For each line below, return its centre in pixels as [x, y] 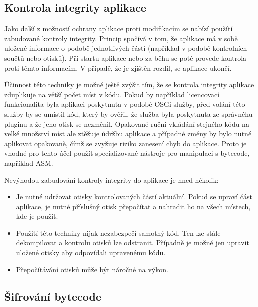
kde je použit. [37, 216]
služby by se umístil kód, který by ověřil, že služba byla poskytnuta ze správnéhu [128, 113]
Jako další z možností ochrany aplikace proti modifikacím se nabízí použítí [118, 28]
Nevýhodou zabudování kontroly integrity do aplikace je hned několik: [111, 180]
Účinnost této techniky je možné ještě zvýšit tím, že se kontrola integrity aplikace [129, 84]
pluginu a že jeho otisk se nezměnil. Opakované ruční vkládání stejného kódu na [127, 123]
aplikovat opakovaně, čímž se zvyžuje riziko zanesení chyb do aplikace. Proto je [125, 143]
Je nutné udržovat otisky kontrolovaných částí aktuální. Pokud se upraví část [134, 197]
